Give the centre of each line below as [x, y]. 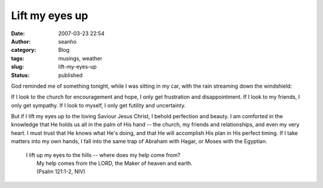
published [71, 75]
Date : [18, 33]
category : [24, 50]
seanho [68, 41]
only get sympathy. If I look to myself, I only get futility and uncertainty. [98, 105]
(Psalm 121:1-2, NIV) [61, 172]
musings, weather [80, 58]
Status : [20, 75]
